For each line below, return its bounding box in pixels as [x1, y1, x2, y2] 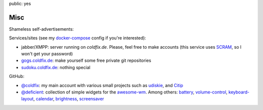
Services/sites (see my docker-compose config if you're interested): [9, 35, 146, 41]
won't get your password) [21, 51, 73, 57]
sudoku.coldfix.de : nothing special [21, 64, 91, 70]
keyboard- [228, 89, 250, 95]
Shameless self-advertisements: [9, 26, 74, 32]
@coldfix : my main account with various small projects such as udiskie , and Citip [21, 82, 184, 88]
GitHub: [9, 73, 24, 79]
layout [21, 96, 34, 102]
